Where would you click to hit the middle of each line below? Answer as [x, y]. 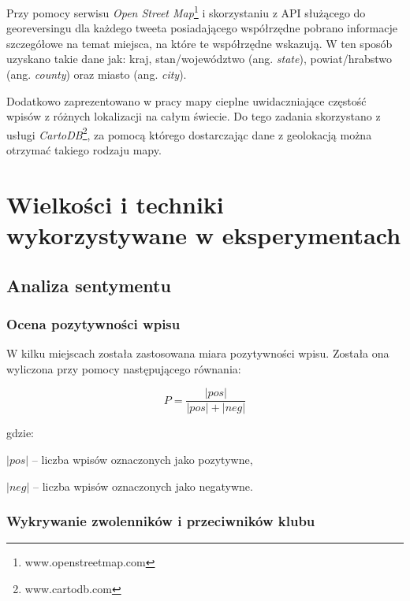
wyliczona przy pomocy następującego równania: [124, 368]
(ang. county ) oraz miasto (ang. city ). [97, 74]
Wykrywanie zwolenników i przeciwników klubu [161, 521]
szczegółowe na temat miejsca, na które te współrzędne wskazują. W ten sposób [199, 43]
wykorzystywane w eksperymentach [204, 235]
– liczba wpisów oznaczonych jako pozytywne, [142, 460]
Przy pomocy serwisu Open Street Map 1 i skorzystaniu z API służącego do [186, 11]
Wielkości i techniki [115, 204]
